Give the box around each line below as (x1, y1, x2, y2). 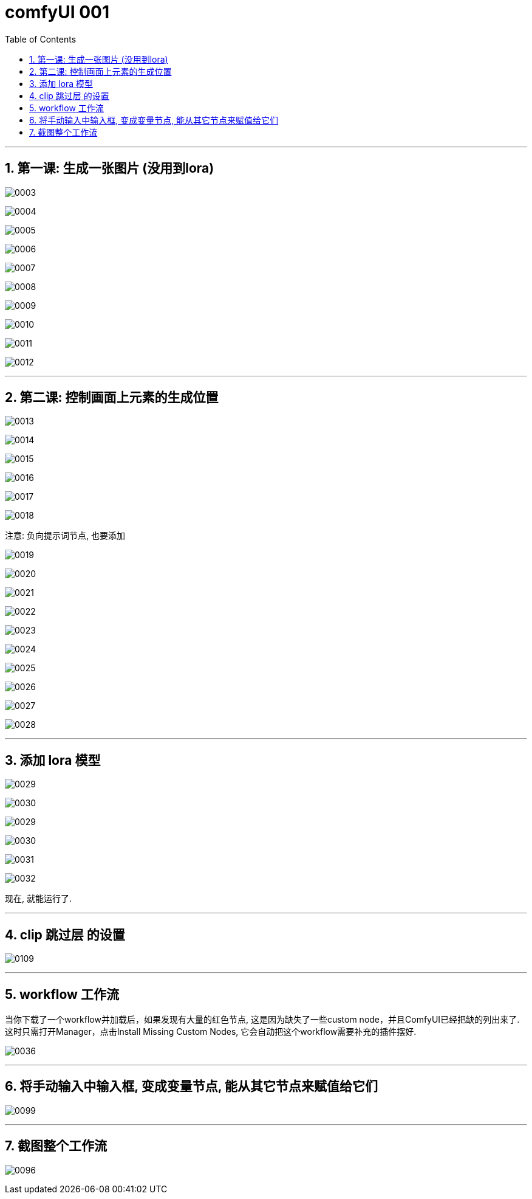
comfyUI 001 (5, 2, 110, 22)
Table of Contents (5, 33, 77, 44)
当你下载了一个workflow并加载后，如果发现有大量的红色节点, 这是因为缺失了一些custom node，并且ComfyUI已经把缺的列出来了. (5, 1014, 520, 1025)
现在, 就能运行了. (5, 893, 72, 904)
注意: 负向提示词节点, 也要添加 (5, 530, 125, 541)
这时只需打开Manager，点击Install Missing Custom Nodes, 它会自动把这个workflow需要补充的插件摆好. (5, 1026, 417, 1037)
